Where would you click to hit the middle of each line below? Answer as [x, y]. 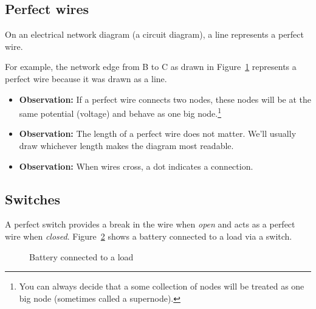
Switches [33, 199]
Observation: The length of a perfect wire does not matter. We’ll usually [158, 134]
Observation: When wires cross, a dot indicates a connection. [136, 166]
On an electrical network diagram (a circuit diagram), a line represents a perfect [154, 34]
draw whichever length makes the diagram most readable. [126, 146]
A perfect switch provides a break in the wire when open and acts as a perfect [150, 224]
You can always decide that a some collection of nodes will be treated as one [162, 286]
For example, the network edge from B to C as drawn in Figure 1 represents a [151, 67]
